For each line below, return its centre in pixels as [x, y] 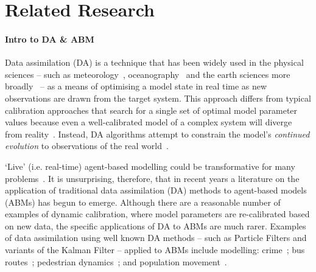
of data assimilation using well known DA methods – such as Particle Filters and [156, 238]
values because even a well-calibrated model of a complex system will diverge [149, 122]
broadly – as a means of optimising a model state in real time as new [136, 86]
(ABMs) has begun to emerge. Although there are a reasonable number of [143, 202]
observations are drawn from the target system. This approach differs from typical [158, 98]
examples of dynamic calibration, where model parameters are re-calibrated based [157, 214]
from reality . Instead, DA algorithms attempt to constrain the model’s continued [157, 134]
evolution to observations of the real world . [87, 146]
